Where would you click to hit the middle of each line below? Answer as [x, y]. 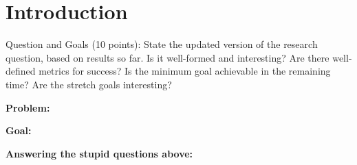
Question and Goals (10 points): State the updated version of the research [162, 44]
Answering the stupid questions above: [99, 153]
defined [21, 71]
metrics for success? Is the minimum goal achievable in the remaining [185, 71]
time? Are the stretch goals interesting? [89, 84]
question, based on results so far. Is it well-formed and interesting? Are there [167, 57]
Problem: [28, 107]
